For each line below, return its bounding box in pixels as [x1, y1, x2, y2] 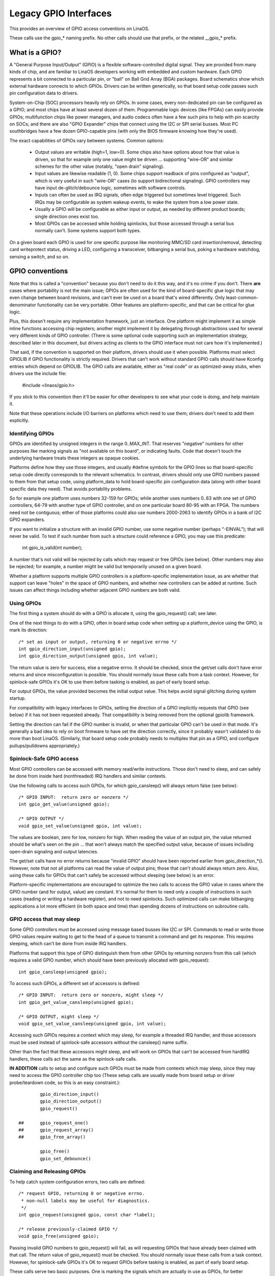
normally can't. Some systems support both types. [35, 228, 141, 234]
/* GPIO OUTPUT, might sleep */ [18, 1014, 99, 1019]
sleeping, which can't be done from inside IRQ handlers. [9, 941, 127, 947]
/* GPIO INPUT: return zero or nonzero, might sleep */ [18, 992, 164, 998]
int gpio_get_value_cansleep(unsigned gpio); [18, 999, 134, 1005]
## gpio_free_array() [18, 1134, 86, 1140]
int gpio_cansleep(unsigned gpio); [18, 969, 107, 975]
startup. [9, 695, 26, 701]
